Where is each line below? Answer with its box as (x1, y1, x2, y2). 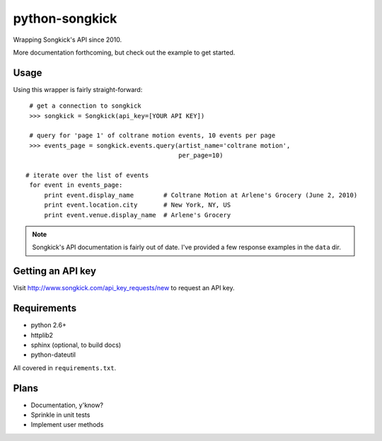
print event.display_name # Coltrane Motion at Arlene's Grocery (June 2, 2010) (44, 191, 358, 199)
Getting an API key (13, 265, 97, 277)
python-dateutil (30, 350, 76, 359)
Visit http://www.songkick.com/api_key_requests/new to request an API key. (13, 284, 235, 292)
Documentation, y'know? (30, 401, 104, 409)
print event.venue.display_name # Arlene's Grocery (44, 211, 231, 219)
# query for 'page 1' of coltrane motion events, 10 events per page (29, 132, 276, 139)
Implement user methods (30, 420, 104, 429)
